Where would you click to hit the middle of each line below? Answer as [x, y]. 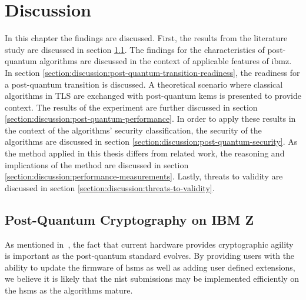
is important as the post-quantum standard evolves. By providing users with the [150, 256]
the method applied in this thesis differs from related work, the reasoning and [145, 153]
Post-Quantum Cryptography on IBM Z [129, 219]
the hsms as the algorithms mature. [69, 290]
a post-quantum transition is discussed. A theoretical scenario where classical [144, 84]
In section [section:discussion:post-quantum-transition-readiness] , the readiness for [152, 72]
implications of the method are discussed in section [97, 164]
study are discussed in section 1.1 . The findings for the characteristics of [135, 49]
